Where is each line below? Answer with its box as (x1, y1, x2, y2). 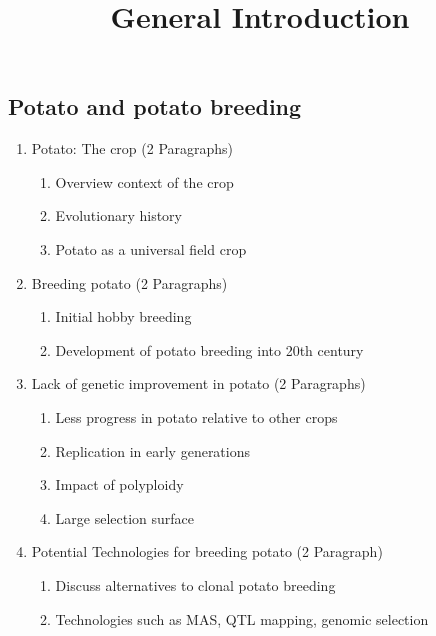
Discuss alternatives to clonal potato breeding (55, 574, 336, 595)
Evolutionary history (55, 205, 182, 226)
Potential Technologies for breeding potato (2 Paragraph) (31, 541, 383, 562)
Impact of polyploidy (55, 474, 184, 495)
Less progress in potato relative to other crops (55, 406, 338, 427)
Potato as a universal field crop (55, 238, 247, 259)
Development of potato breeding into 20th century (55, 339, 364, 360)
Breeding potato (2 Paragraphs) (31, 272, 228, 293)
